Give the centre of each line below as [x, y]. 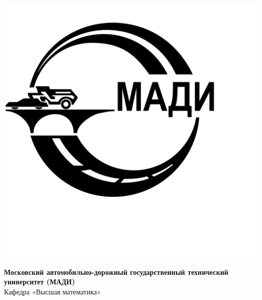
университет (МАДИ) [40, 282]
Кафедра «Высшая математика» [53, 291]
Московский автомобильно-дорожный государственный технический [116, 272]
